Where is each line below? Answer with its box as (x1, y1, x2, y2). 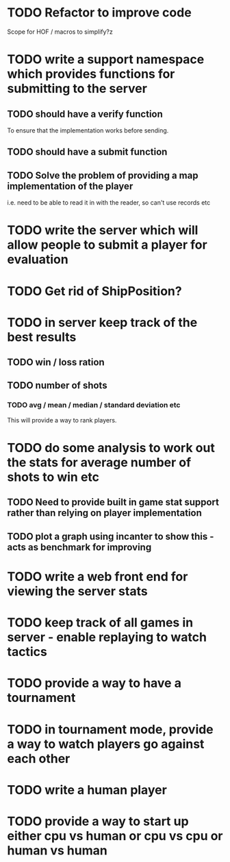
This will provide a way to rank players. (7, 416, 117, 424)
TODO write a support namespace (7, 52, 205, 67)
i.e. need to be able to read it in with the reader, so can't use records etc (7, 199, 211, 207)
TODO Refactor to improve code (7, 5, 192, 21)
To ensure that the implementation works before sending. (7, 126, 169, 135)
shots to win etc (7, 469, 100, 485)
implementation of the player (7, 180, 133, 192)
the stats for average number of (7, 455, 192, 470)
